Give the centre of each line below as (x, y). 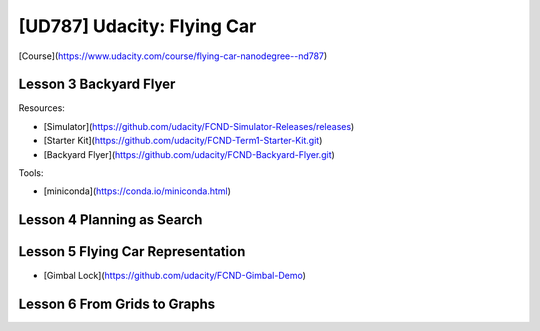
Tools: (31, 173)
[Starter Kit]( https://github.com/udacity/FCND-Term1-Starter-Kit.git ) (183, 141)
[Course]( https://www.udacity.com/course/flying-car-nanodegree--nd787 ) (173, 56)
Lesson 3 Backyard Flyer (97, 84)
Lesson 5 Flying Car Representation (132, 251)
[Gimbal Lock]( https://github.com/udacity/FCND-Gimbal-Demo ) (175, 276)
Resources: (41, 108)
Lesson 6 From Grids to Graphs (117, 304)
